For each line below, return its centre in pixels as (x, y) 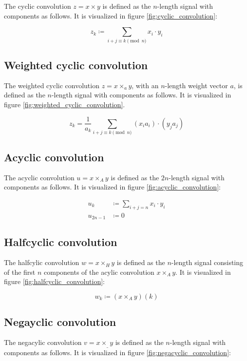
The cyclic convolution (38, 6)
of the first (20, 272)
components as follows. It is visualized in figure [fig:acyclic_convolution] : (112, 187)
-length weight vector (196, 85)
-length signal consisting (207, 262)
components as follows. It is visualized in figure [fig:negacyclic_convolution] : (117, 352)
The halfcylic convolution (42, 262)
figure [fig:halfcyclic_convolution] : (54, 281)
